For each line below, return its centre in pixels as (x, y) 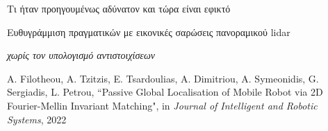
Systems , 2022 (37, 119)
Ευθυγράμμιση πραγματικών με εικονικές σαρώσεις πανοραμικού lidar (149, 32)
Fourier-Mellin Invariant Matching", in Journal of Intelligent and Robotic (162, 105)
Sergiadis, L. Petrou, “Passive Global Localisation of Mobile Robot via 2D (165, 92)
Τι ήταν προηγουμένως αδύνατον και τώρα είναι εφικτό (119, 8)
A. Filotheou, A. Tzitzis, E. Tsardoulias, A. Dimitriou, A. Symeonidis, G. (163, 78)
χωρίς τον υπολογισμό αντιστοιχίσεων (81, 55)
